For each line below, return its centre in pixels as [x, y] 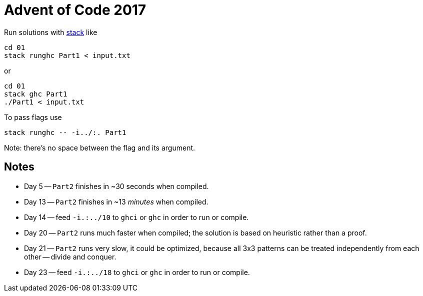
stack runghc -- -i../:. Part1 [65, 132]
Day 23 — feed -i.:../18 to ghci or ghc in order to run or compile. [137, 272]
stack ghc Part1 [36, 94]
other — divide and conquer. [70, 256]
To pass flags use [33, 117]
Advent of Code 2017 [75, 10]
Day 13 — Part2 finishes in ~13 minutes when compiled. [116, 201]
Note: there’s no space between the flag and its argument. [100, 147]
